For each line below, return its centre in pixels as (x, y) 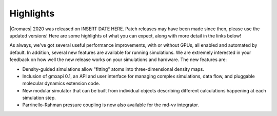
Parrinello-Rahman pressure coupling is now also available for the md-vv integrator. (111, 105)
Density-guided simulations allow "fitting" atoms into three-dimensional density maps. (113, 69)
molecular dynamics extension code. (61, 83)
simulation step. (39, 98)
